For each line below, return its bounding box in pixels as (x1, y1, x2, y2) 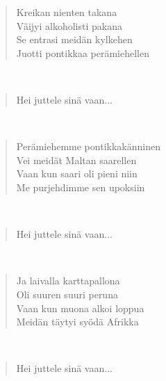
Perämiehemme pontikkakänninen (16, 139, 160, 154)
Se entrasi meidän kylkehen (16, 32, 133, 47)
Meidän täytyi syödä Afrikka (16, 314, 139, 329)
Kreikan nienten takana (16, 5, 117, 19)
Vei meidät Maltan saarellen (16, 152, 137, 167)
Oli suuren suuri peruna (16, 286, 118, 301)
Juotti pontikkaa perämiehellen (16, 45, 150, 60)
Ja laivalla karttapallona (16, 273, 120, 288)
